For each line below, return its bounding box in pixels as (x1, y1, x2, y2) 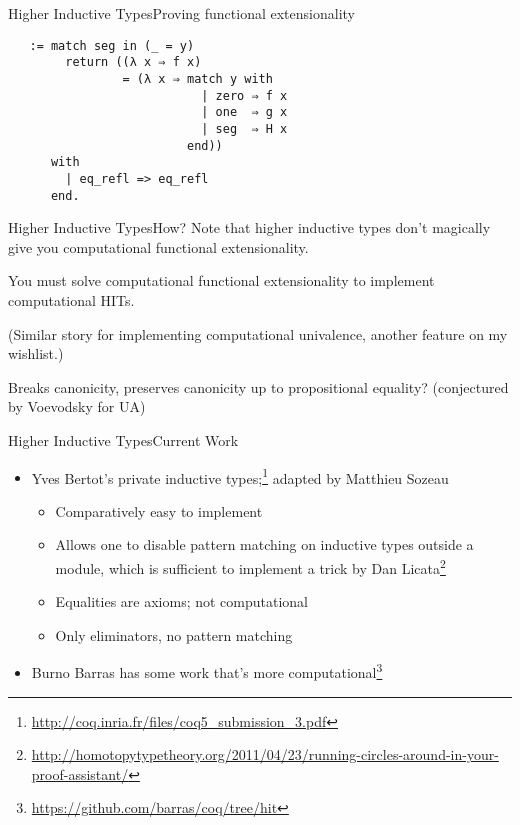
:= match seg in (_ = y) (29, 38, 195, 53)
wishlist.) (8, 343, 64, 364)
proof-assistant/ (31, 763, 129, 784)
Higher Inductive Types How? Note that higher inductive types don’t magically (8, 217, 491, 238)
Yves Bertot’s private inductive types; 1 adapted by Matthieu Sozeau (31, 464, 449, 488)
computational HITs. (8, 289, 135, 310)
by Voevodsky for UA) (8, 396, 146, 417)
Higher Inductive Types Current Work (8, 429, 239, 450)
